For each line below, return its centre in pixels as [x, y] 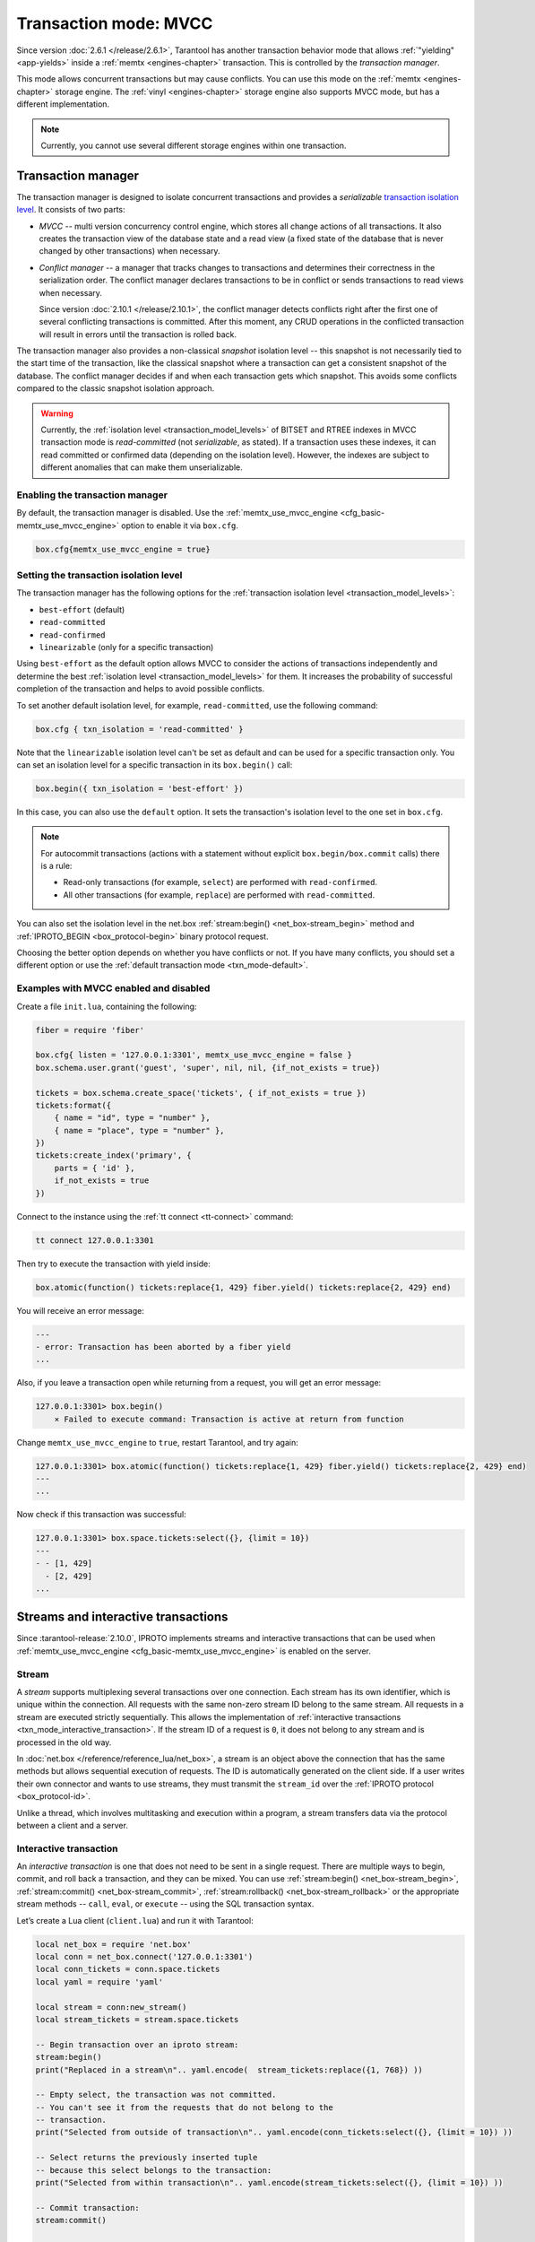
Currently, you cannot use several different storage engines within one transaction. [194, 145]
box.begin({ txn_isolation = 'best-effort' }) [139, 788]
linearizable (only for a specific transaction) [126, 647]
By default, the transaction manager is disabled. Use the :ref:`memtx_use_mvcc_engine [177, 513]
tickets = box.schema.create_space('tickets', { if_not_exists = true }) [201, 1093]
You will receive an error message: [81, 1310]
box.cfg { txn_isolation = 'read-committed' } [139, 729]
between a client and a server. [73, 1825]
